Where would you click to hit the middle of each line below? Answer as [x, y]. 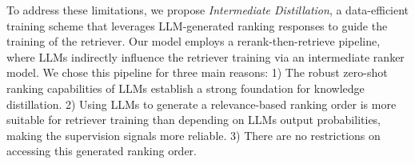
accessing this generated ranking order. [102, 151]
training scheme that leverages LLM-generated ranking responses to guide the [197, 25]
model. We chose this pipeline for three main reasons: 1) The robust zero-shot [197, 72]
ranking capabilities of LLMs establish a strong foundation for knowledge [186, 88]
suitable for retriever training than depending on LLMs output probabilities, [194, 120]
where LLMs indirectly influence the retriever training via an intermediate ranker [206, 56]
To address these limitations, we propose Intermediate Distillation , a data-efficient [208, 10]
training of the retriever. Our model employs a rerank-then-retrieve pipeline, [194, 41]
